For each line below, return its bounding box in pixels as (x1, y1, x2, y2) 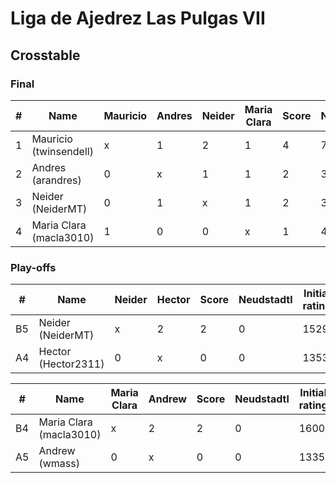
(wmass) (38, 457, 80, 471)
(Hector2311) (38, 357, 105, 371)
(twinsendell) (31, 144, 94, 158)
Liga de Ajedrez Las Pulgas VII (10, 7, 266, 30)
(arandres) (31, 173, 82, 187)
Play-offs (10, 260, 57, 274)
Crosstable (10, 47, 81, 64)
